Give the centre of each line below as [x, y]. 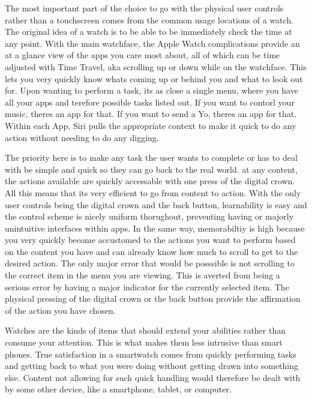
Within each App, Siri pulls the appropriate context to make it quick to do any [151, 125]
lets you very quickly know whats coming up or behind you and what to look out [154, 78]
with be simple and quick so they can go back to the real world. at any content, [151, 169]
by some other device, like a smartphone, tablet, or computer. [118, 389]
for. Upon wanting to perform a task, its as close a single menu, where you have [151, 90]
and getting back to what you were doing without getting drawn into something [152, 366]
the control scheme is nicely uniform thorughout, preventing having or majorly [149, 216]
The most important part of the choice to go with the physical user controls [144, 8]
